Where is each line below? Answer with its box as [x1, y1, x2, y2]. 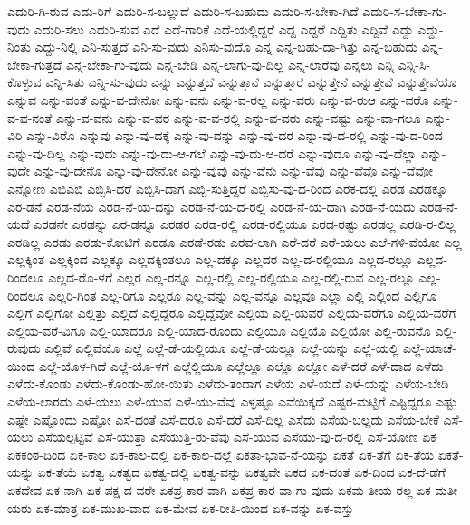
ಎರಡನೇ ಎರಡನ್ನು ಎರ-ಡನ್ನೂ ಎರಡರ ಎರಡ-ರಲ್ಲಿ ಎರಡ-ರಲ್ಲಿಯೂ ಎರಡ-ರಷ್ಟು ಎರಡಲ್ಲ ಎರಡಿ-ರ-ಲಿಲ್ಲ [34, 215, 456, 234]
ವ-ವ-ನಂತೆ [7, 108, 53, 127]
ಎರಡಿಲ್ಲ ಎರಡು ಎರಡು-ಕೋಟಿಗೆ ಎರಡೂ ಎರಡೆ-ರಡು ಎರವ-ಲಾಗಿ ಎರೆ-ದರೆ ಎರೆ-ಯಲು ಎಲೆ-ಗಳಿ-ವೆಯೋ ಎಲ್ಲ [7, 232, 462, 251]
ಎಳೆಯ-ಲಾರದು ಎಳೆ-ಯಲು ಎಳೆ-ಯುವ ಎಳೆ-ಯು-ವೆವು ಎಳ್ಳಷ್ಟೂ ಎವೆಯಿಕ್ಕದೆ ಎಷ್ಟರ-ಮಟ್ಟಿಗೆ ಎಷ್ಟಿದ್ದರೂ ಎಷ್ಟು [7, 392, 458, 411]
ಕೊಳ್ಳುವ [7, 72, 42, 91]
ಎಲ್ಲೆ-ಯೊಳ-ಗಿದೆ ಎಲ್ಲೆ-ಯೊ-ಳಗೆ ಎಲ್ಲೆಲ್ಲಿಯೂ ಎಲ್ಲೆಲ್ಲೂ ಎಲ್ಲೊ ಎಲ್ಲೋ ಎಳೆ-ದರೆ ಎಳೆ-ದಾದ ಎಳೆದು [38, 356, 444, 375]
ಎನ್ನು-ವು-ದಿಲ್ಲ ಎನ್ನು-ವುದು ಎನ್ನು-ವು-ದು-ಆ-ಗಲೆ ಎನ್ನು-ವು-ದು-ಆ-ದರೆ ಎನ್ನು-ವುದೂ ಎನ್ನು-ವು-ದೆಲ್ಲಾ [7, 143, 417, 162]
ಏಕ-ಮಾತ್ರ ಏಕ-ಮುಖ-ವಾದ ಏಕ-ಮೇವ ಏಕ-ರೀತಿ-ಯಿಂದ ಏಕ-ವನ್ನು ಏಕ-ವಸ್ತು [35, 498, 354, 517]
